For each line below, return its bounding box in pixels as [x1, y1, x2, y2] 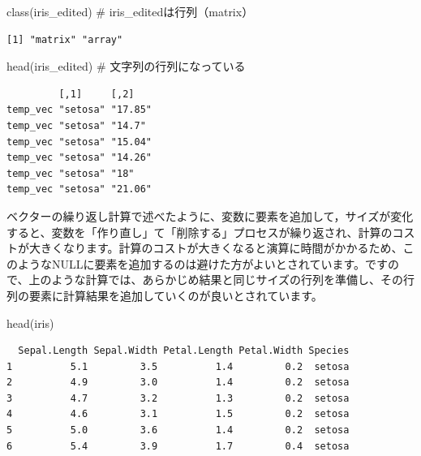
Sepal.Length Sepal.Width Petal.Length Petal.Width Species [18, 345, 350, 357]
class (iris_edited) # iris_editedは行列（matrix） [6, 3, 254, 19]
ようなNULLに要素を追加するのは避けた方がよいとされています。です [17, 255, 388, 272]
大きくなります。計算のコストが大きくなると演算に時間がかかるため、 [28, 239, 403, 256]
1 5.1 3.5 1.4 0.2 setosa [6, 360, 350, 372]
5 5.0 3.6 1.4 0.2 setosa [6, 424, 350, 437]
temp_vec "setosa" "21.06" [6, 183, 152, 196]
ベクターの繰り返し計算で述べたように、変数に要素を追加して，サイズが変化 [6, 207, 414, 224]
